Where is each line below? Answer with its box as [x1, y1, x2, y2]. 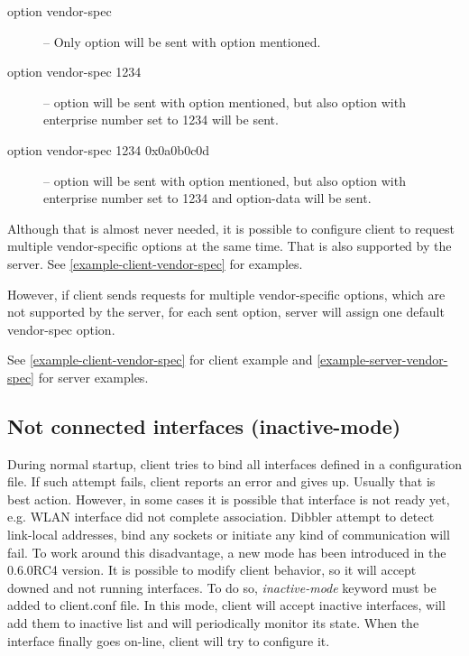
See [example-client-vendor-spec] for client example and [7, 350, 313, 369]
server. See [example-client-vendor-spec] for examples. [7, 254, 303, 273]
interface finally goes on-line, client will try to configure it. [7, 631, 330, 650]
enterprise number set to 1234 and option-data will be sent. [43, 189, 372, 208]
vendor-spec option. [7, 319, 115, 338]
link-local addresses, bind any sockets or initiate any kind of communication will [7, 525, 450, 544]
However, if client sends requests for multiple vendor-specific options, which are [7, 284, 446, 303]
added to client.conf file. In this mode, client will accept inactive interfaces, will [7, 596, 446, 614]
